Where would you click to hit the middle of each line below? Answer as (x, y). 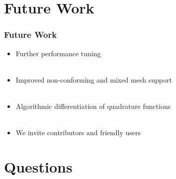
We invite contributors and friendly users (78, 133)
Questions (38, 166)
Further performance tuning (58, 53)
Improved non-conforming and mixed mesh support (94, 79)
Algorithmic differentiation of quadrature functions (93, 106)
